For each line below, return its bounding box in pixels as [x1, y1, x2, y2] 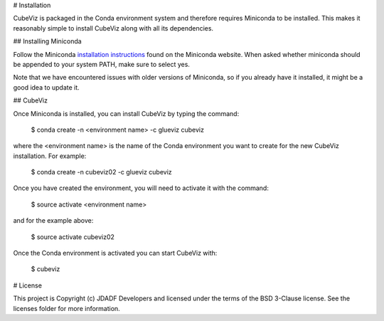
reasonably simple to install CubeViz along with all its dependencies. [13, 23, 213, 32]
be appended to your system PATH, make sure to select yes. [13, 60, 190, 68]
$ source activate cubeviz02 [31, 232, 115, 241]
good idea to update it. [13, 83, 80, 92]
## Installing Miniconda [13, 37, 82, 46]
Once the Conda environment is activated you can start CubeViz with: [13, 249, 218, 258]
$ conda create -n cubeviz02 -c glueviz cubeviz [31, 168, 172, 177]
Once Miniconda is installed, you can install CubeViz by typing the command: [13, 109, 240, 117]
